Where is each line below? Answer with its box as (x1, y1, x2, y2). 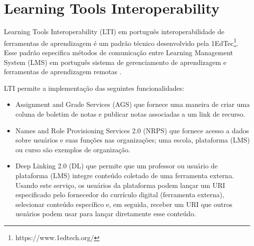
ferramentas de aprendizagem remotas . (4, 66, 122, 77)
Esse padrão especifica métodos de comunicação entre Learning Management (4, 47, 233, 57)
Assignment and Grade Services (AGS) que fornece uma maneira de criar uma (15, 99, 250, 109)
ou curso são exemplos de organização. (15, 144, 130, 154)
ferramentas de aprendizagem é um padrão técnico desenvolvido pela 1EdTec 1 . (4, 36, 239, 48)
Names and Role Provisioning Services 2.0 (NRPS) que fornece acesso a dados (15, 125, 249, 135)
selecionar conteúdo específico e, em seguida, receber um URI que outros (15, 199, 233, 209)
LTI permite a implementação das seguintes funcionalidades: (4, 82, 185, 93)
